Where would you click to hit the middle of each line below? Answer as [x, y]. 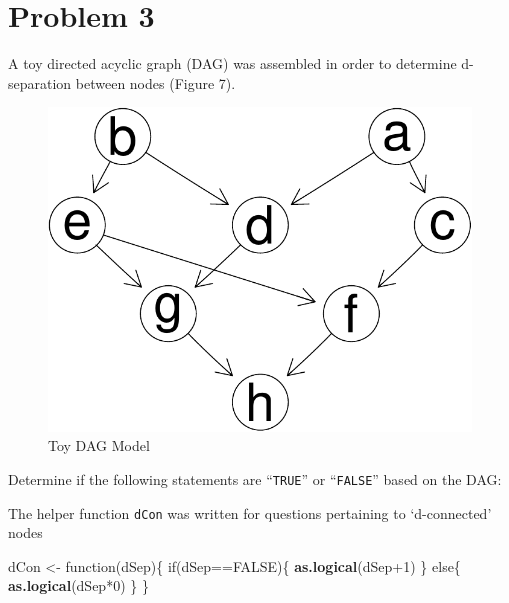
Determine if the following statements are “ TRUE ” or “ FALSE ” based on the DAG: [255, 478]
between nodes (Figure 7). [155, 82]
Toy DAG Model [99, 445]
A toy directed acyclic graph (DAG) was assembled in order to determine [232, 63]
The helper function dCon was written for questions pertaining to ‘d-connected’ [250, 512]
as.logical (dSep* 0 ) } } [78, 585]
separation [40, 82]
